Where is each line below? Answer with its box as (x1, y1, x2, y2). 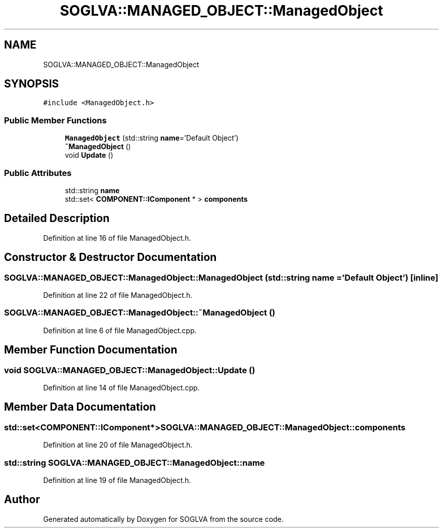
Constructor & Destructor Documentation (4, 251, 217, 264)
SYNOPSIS (4, 77, 59, 91)
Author (4, 493, 40, 506)
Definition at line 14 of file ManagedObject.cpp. (43, 383, 200, 392)
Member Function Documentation (4, 343, 178, 357)
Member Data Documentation (4, 401, 156, 414)
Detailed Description (4, 212, 110, 225)
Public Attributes (4, 167, 72, 178)
